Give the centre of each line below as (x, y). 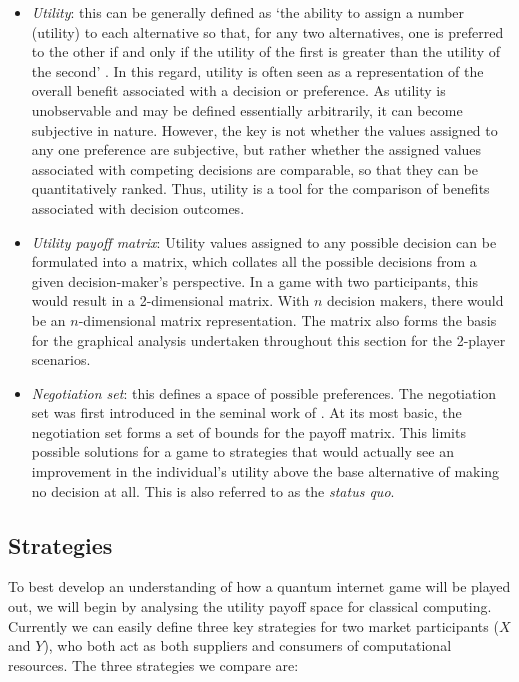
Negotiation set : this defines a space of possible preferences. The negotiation (264, 392)
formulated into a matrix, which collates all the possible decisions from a (254, 261)
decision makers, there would (415, 300)
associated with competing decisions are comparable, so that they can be (254, 168)
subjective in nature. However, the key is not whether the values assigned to (264, 129)
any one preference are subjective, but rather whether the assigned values (256, 149)
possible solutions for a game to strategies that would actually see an (242, 451)
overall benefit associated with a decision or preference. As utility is (238, 90)
